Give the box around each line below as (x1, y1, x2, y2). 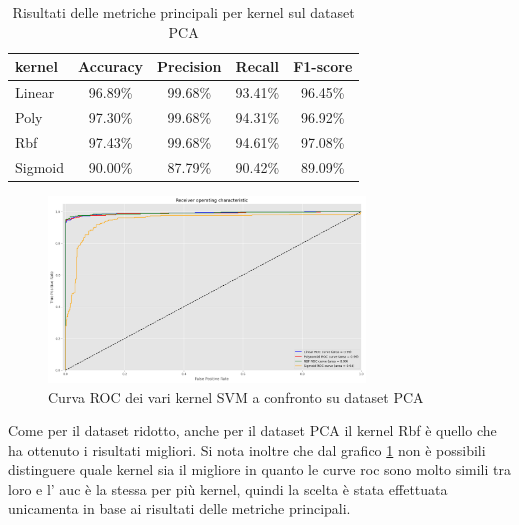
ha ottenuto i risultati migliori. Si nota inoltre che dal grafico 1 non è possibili (8, 439, 486, 460)
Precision (157, 56, 222, 77)
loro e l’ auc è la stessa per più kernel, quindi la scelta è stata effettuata (8, 478, 448, 499)
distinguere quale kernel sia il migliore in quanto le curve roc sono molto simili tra (8, 459, 511, 480)
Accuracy (78, 56, 144, 77)
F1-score (293, 56, 353, 77)
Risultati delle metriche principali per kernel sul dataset (12, 2, 355, 22)
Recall (235, 56, 279, 77)
